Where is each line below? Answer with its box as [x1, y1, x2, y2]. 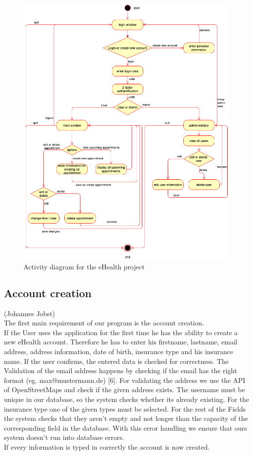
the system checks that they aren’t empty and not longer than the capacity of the [4, 413, 248, 423]
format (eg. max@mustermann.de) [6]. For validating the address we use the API [4, 375, 246, 385]
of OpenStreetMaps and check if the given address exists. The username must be [4, 384, 245, 395]
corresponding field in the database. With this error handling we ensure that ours [4, 422, 247, 433]
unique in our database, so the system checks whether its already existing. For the [4, 394, 249, 404]
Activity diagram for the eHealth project [23, 261, 145, 271]
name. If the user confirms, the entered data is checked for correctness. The [4, 356, 229, 366]
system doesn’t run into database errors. [4, 432, 124, 442]
